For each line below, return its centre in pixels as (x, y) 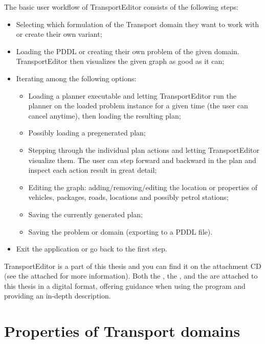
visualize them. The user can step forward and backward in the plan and (142, 160)
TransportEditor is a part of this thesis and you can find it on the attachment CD (133, 266)
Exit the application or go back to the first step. (92, 249)
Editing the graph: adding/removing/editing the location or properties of (143, 187)
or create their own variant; (59, 34)
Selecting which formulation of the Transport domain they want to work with (138, 24)
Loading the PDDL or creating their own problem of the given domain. (128, 51)
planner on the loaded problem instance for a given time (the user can (138, 106)
